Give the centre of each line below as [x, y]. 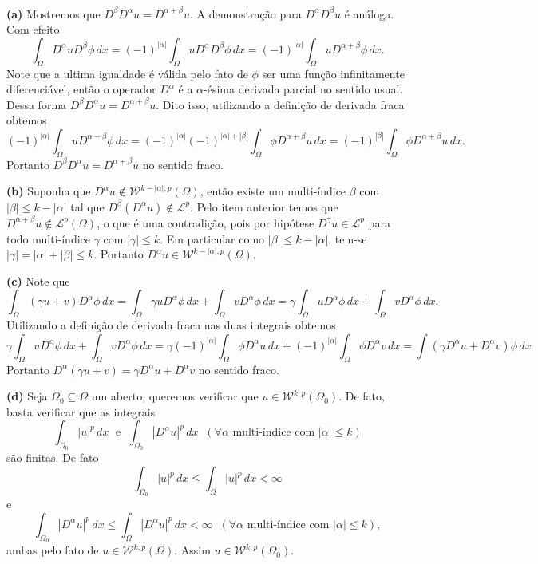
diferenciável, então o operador [81, 89]
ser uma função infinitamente [333, 73]
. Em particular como [212, 238]
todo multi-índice [49, 238]
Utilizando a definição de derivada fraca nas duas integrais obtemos [171, 325]
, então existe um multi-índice [273, 191]
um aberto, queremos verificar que [175, 396]
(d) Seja [27, 396]
